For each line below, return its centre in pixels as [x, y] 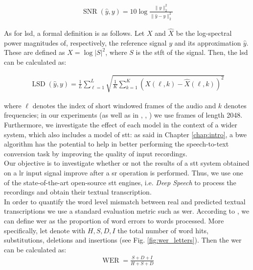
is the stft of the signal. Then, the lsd [192, 52]
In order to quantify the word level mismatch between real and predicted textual [125, 201]
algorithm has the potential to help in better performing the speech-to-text [116, 144]
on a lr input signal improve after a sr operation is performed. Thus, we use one [124, 173]
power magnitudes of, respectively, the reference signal [85, 42]
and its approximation [208, 42]
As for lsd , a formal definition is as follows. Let [74, 33]
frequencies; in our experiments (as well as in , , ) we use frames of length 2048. [123, 115]
